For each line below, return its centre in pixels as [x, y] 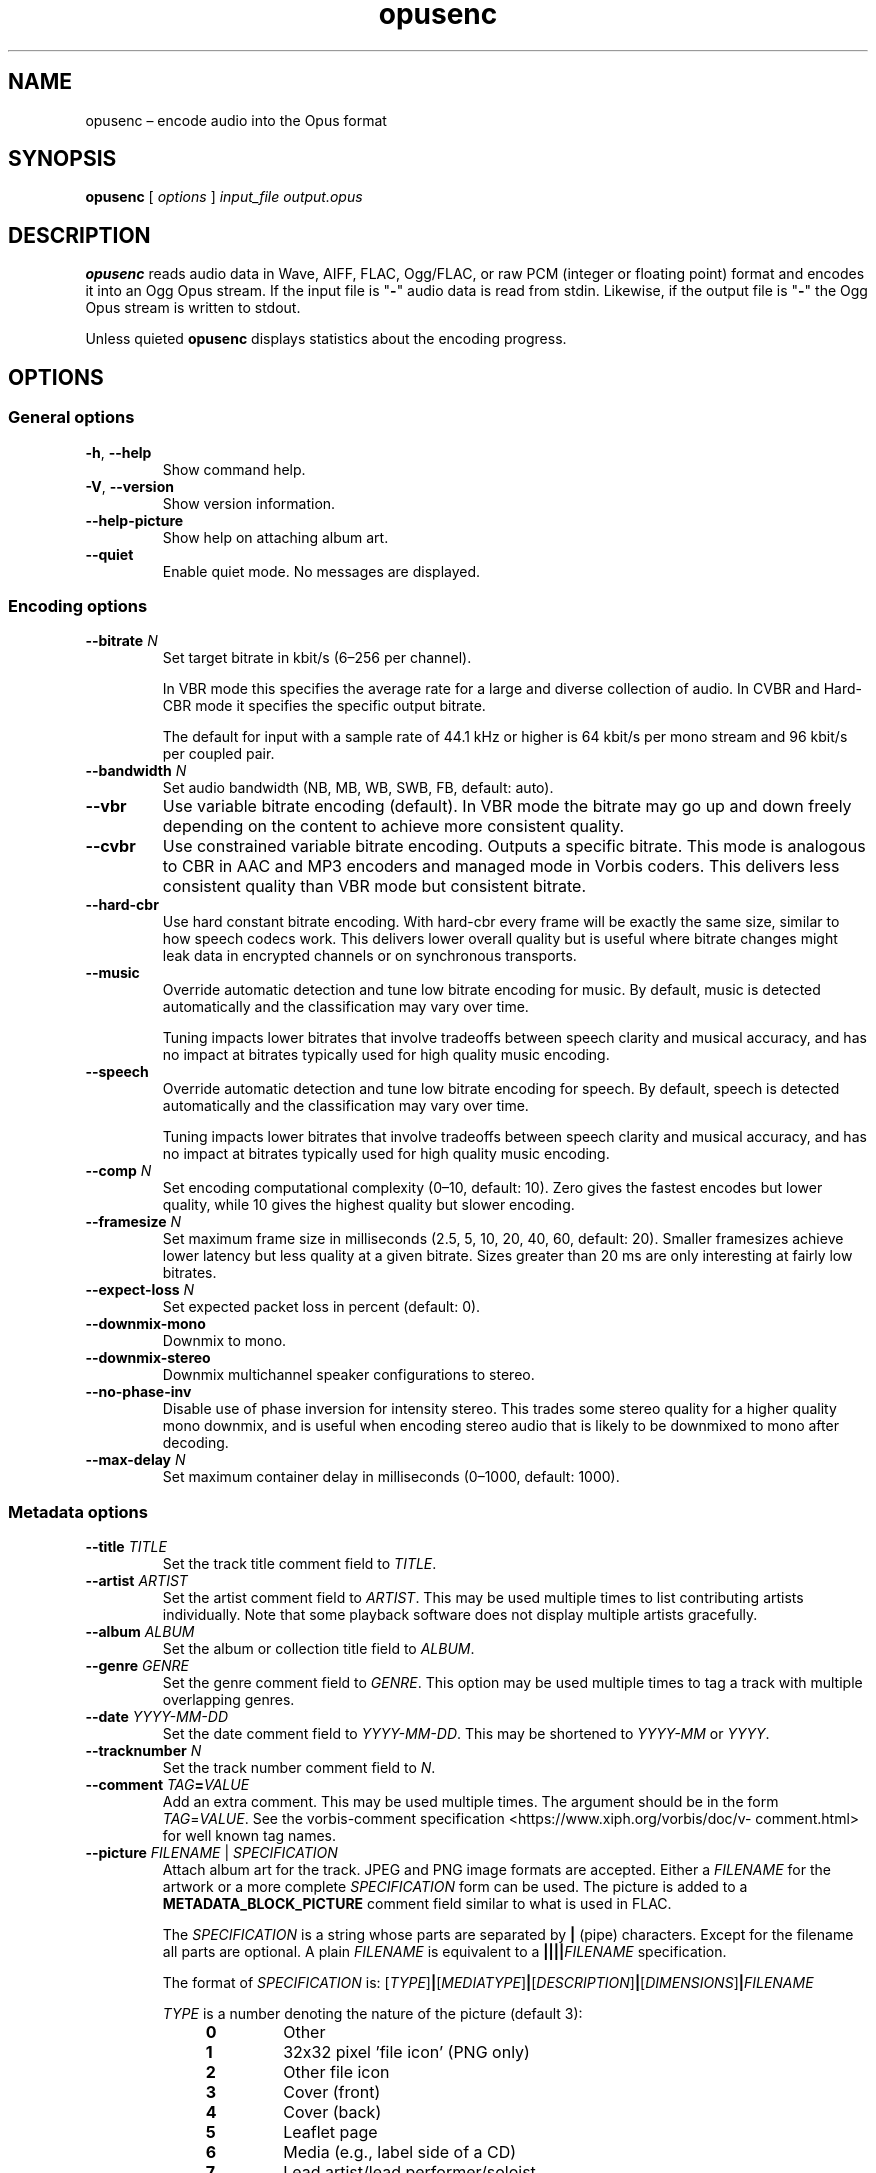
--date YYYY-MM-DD [157, 1716]
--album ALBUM [140, 1631]
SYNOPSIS [62, 159]
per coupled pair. [218, 754]
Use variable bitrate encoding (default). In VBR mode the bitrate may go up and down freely [507, 806]
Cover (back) [332, 2112]
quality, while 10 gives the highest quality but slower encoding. [368, 1205]
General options [71, 417]
